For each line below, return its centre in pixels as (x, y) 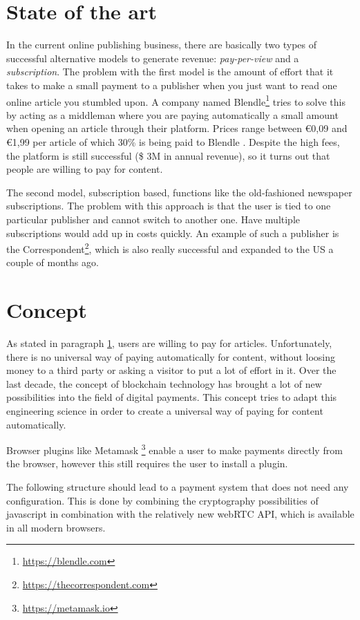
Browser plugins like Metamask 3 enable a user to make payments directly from (174, 449)
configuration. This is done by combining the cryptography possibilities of (162, 500)
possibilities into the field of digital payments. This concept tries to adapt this (172, 397)
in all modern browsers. (56, 527)
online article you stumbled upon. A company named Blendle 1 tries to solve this (176, 100)
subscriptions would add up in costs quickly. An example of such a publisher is (173, 233)
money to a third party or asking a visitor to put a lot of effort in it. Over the (171, 370)
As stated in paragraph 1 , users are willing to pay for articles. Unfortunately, (169, 343)
